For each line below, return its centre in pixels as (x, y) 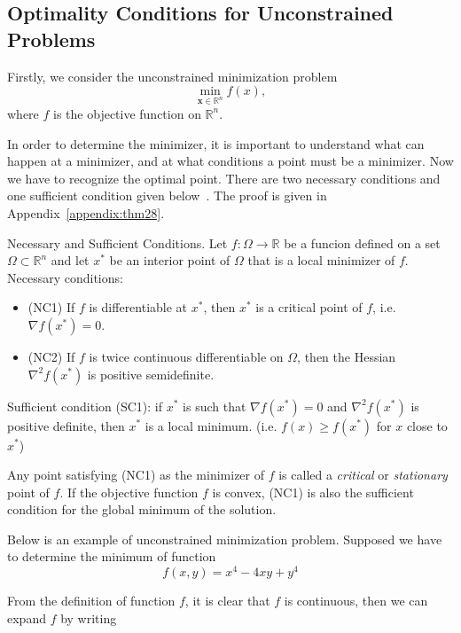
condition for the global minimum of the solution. (142, 509)
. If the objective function (129, 492)
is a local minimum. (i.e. (211, 425)
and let (70, 260)
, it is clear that (227, 601)
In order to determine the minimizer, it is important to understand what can (216, 143)
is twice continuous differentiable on (186, 356)
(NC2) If (51, 356)
